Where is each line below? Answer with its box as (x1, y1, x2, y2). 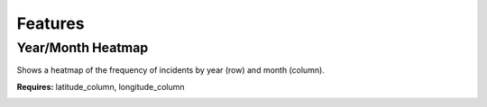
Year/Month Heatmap (16, 40, 149, 56)
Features (16, 13, 85, 33)
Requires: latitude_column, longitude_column (16, 81, 185, 92)
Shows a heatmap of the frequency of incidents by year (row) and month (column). (16, 65, 325, 76)
